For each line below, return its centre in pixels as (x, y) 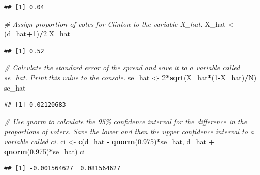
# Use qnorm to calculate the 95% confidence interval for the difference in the (126, 121)
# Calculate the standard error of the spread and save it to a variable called (122, 68)
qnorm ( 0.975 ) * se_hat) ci (45, 151)
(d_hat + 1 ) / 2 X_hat (37, 34)
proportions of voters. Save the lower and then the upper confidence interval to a (129, 131)
